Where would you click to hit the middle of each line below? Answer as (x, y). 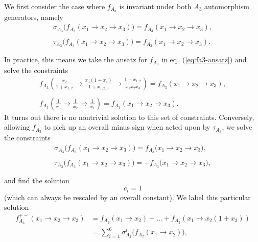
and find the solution (37, 180)
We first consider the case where (55, 6)
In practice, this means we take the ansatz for (76, 59)
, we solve (237, 127)
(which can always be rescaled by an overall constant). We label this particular (127, 197)
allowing (17, 127)
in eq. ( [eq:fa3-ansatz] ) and (204, 59)
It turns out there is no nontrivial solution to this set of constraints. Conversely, (129, 117)
